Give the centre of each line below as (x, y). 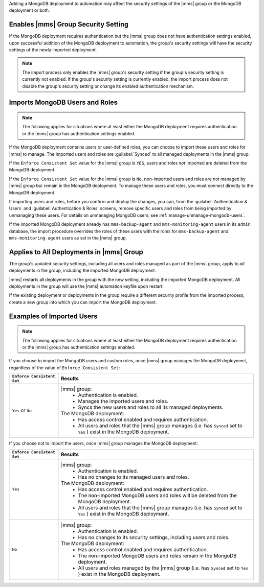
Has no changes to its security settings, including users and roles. (154, 537)
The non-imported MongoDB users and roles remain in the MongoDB (157, 556)
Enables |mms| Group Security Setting (69, 24)
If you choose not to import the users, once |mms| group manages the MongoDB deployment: (103, 444)
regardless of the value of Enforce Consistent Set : (65, 368)
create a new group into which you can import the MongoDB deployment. (83, 302)
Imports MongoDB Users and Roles (63, 103)
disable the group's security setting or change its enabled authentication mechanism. (108, 86)
